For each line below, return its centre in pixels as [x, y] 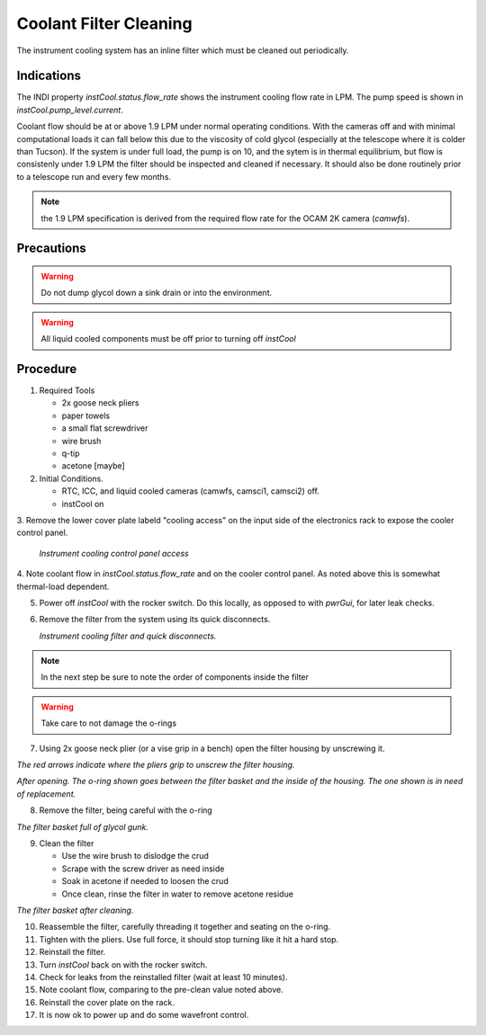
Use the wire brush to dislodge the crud [135, 856]
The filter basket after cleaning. [75, 910]
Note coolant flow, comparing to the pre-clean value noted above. [161, 990]
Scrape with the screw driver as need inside [143, 869]
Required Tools [67, 390]
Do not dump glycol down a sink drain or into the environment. [157, 293]
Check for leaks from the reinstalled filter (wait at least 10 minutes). [163, 977]
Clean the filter [67, 843]
